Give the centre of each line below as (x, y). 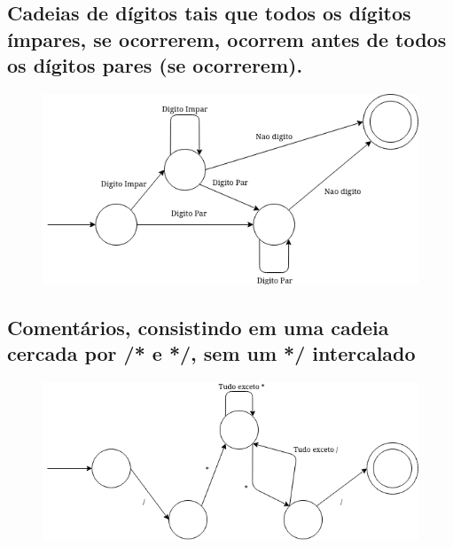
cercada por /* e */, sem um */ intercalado (211, 353)
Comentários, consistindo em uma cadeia (198, 328)
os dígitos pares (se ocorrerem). (155, 65)
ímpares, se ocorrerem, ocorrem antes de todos (227, 39)
